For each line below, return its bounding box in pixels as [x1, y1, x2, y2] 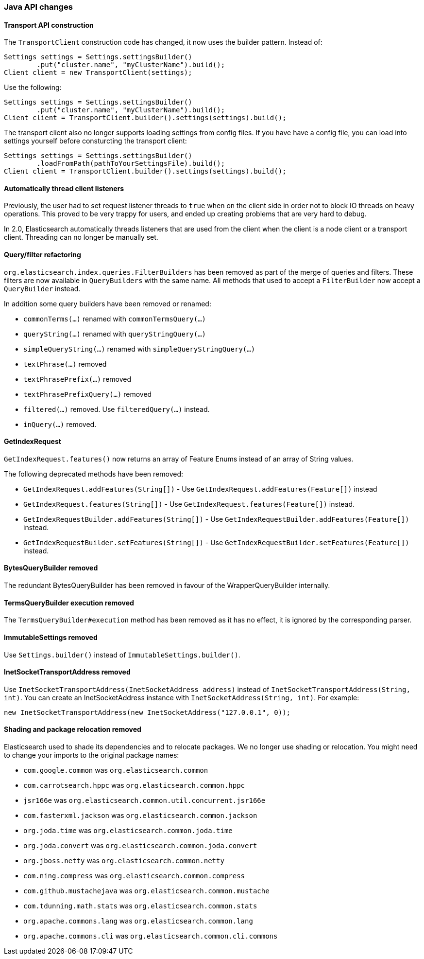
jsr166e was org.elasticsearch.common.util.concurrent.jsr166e [23, 796, 266, 804]
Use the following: [4, 83, 62, 92]
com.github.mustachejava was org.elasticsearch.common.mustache [23, 886, 270, 895]
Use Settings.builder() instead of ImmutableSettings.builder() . [4, 650, 240, 659]
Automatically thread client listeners [4, 184, 124, 193]
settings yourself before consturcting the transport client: [4, 137, 187, 145]
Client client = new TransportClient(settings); [4, 69, 192, 77]
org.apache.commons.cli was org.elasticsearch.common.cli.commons [23, 931, 278, 940]
